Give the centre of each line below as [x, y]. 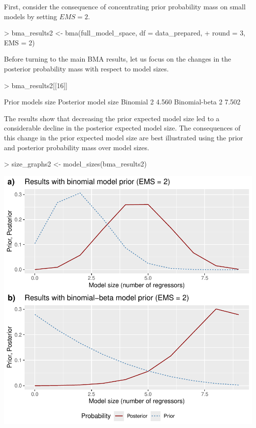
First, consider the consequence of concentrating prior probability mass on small [125, 6]
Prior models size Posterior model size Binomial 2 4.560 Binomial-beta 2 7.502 [122, 102]
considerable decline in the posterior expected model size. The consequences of [122, 128]
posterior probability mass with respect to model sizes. [86, 68]
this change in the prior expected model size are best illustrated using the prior [124, 137]
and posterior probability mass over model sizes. [77, 147]
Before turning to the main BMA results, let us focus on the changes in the [118, 59]
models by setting [31, 16]
